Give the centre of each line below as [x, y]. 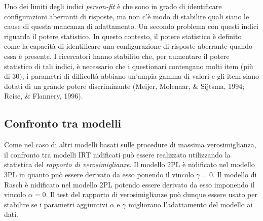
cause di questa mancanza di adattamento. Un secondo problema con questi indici [131, 26]
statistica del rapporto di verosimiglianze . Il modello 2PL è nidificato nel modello [129, 164]
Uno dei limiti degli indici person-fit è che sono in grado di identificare [113, 6]
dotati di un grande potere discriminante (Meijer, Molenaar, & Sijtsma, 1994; [124, 86]
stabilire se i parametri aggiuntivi [56, 204]
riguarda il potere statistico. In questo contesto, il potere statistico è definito [123, 36]
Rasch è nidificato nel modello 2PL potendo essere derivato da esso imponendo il [129, 184]
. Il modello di [235, 174]
